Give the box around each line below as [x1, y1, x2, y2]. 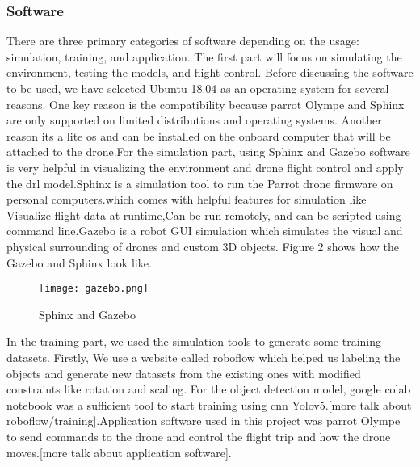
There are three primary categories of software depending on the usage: [6, 32, 359, 49]
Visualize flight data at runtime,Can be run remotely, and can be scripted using [6, 206, 401, 223]
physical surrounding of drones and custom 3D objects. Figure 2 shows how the [6, 238, 400, 255]
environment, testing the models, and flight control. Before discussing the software [6, 64, 414, 81]
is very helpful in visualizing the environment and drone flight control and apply [6, 158, 404, 175]
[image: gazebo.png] [39, 283, 149, 295]
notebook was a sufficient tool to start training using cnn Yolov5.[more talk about [6, 396, 412, 413]
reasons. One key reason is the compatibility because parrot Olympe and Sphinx [6, 95, 405, 112]
